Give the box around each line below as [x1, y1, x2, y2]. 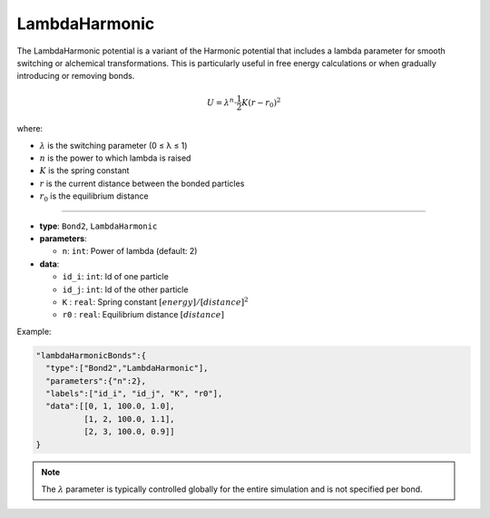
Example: [16, 326, 52, 337]
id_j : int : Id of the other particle [62, 284, 189, 295]
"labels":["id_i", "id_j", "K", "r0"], [45, 388, 223, 398]
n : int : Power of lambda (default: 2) [62, 246, 198, 257]
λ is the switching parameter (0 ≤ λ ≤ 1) [39, 140, 188, 151]
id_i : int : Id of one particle [62, 271, 170, 282]
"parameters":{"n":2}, [45, 376, 147, 386]
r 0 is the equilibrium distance [39, 191, 149, 204]
